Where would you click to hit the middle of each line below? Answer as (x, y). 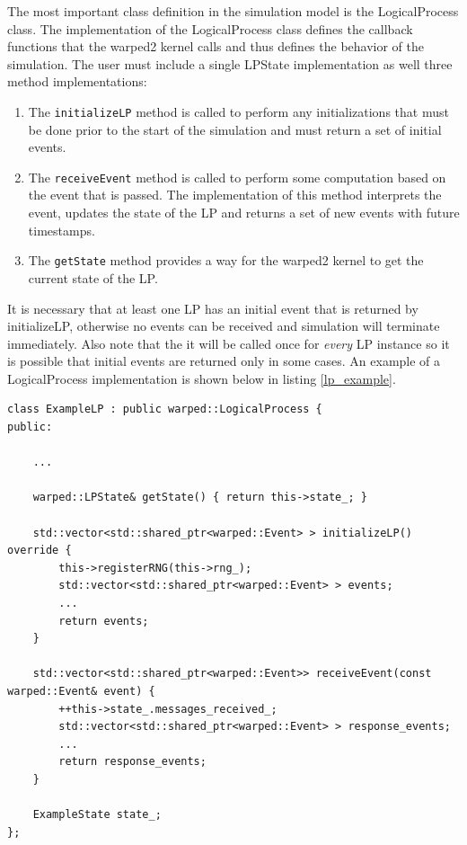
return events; (104, 621)
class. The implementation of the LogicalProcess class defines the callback (210, 28)
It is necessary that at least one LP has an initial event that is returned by (213, 308)
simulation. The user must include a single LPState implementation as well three (230, 63)
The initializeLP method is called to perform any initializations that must (238, 111)
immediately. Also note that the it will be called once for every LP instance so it (229, 343)
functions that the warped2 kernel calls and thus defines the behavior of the (216, 46)
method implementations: (77, 81)
